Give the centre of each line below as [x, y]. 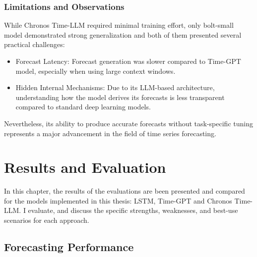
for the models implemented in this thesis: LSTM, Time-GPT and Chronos [118, 200]
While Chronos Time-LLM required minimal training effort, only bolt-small [119, 25]
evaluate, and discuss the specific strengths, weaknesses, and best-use [133, 210]
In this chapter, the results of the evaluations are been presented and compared [125, 191]
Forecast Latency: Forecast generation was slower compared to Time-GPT [128, 61]
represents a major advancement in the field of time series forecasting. [110, 133]
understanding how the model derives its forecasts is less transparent [120, 97]
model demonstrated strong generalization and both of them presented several [123, 34]
